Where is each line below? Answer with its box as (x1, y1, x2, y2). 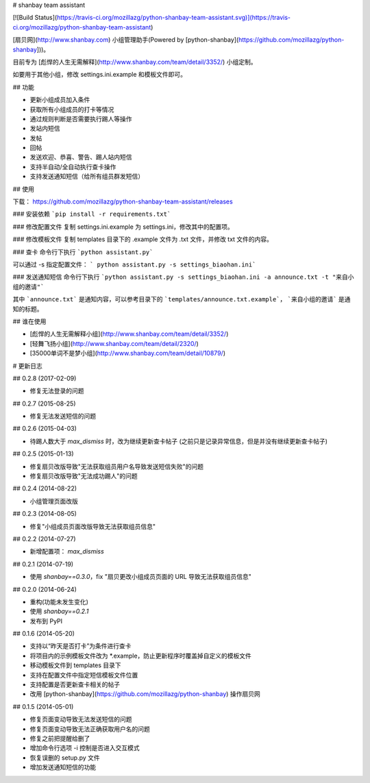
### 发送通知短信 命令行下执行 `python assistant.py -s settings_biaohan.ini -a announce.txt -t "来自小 (12, 273, 354, 281)
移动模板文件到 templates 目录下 (29, 661, 121, 669)
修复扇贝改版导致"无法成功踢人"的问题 (29, 472, 138, 480)
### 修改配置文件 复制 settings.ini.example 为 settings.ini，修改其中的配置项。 (12, 223, 234, 231)
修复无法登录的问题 (29, 387, 84, 395)
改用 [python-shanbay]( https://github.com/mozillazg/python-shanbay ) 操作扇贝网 (29, 690, 260, 698)
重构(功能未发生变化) (29, 597, 89, 606)
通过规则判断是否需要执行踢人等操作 (29, 114, 132, 123)
